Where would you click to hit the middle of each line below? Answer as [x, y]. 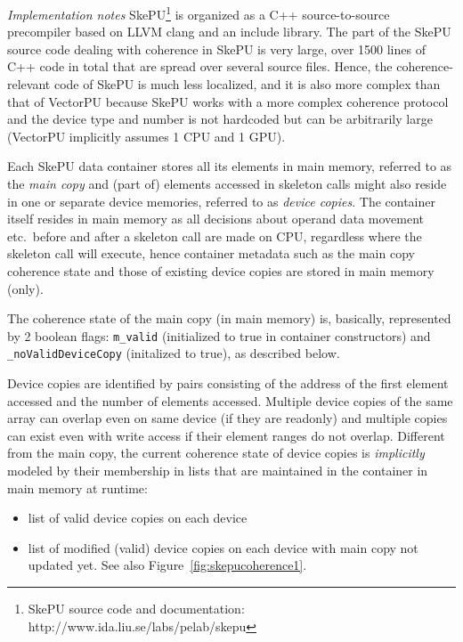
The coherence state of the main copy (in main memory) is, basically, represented [229, 318]
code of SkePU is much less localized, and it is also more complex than [247, 84]
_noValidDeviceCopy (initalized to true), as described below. [174, 353]
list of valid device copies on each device [138, 518]
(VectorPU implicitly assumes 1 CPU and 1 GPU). [146, 136]
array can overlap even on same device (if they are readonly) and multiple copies [227, 418]
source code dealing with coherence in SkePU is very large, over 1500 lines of [216, 49]
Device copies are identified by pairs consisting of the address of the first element [228, 383]
